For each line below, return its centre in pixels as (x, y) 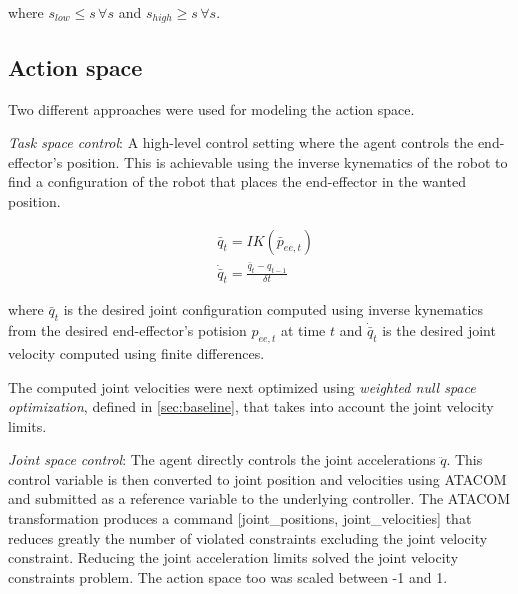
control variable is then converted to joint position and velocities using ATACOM (257, 478)
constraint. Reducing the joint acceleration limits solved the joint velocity (233, 557)
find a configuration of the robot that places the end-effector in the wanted (237, 181)
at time (303, 330)
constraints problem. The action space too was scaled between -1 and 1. (228, 576)
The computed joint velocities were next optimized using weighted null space (242, 386)
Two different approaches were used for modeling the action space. (211, 108)
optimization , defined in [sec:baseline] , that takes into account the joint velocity (251, 406)
